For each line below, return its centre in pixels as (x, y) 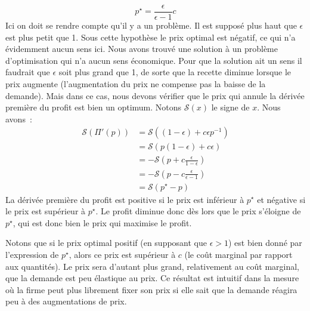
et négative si (281, 199)
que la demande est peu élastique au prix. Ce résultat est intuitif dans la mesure (152, 278)
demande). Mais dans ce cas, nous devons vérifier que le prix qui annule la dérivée (155, 95)
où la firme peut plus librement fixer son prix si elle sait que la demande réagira (151, 289)
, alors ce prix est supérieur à (122, 254)
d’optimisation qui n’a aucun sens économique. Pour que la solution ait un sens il (154, 60)
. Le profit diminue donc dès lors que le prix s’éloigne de (198, 211)
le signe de (230, 107)
